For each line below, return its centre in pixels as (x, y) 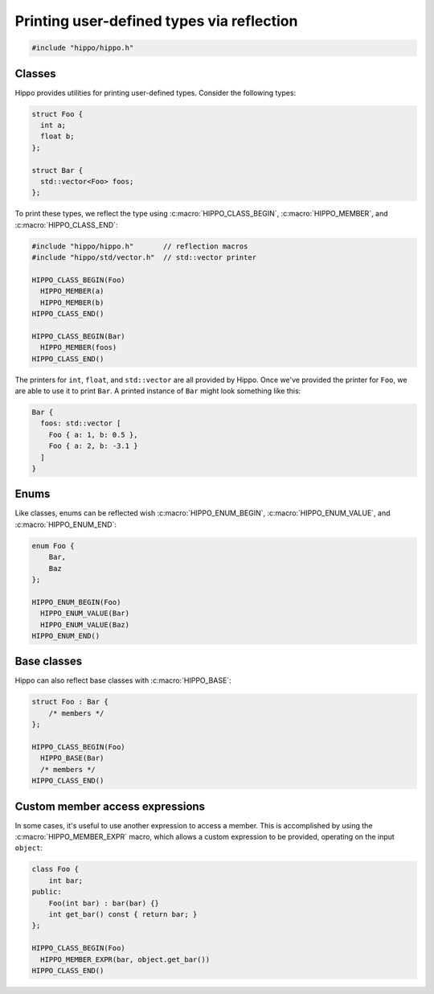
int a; (53, 125)
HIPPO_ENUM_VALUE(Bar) (85, 614)
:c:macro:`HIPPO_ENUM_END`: (66, 524)
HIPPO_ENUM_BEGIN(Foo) (76, 602)
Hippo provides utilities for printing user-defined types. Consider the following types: (156, 92)
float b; (57, 136)
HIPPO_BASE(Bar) (72, 758)
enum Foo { (53, 546)
